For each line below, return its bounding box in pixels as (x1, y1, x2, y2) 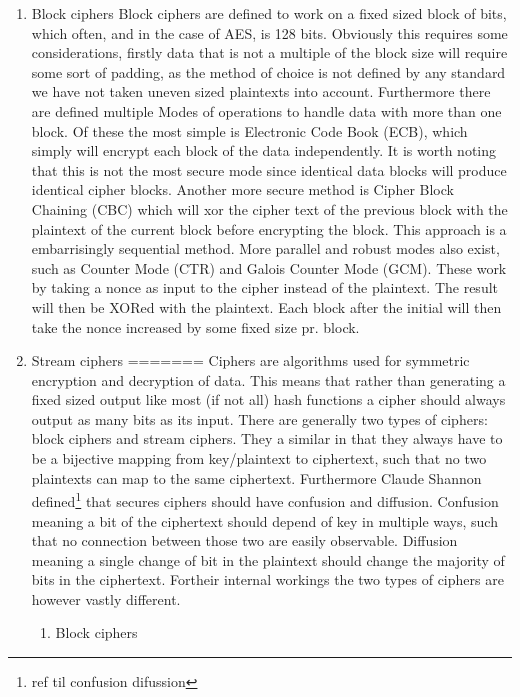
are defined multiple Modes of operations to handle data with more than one (31, 100, 502, 121)
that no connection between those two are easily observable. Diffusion (31, 530, 458, 551)
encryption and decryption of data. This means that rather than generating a (31, 369, 506, 390)
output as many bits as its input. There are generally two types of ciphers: (31, 408, 488, 429)
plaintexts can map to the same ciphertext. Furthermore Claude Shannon (31, 467, 482, 488)
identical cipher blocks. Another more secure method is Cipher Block (31, 179, 454, 200)
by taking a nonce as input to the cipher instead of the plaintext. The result (31, 277, 499, 298)
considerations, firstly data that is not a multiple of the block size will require (31, 42, 508, 63)
